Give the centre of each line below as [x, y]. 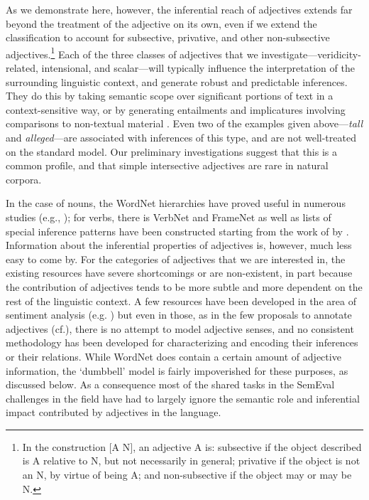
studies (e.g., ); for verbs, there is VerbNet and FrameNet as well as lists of [169, 217]
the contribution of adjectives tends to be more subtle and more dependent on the [184, 286]
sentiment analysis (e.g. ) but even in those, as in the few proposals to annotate [179, 315]
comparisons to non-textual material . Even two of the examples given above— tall [184, 123]
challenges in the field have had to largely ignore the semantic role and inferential [183, 398]
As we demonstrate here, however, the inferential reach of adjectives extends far [179, 9]
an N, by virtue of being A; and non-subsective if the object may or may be [187, 475]
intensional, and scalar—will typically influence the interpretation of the [198, 68]
